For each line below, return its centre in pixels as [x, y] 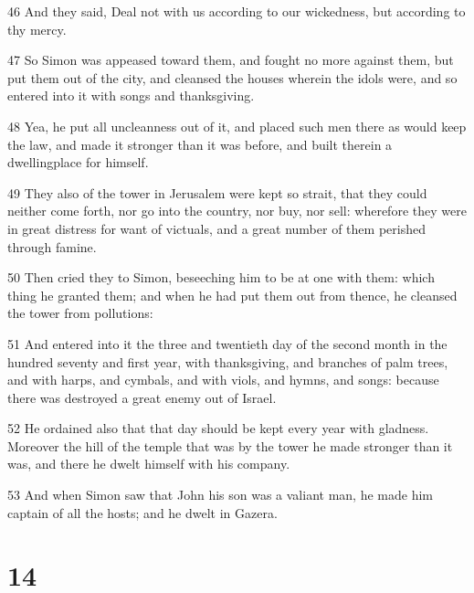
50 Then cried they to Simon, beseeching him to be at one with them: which [221, 277]
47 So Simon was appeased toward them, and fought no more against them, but [231, 60]
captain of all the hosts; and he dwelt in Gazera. [142, 512]
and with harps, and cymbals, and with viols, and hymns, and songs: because [223, 380]
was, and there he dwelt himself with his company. [149, 464]
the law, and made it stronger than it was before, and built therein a [200, 144]
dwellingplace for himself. [78, 162]
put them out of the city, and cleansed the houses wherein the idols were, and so [232, 77]
